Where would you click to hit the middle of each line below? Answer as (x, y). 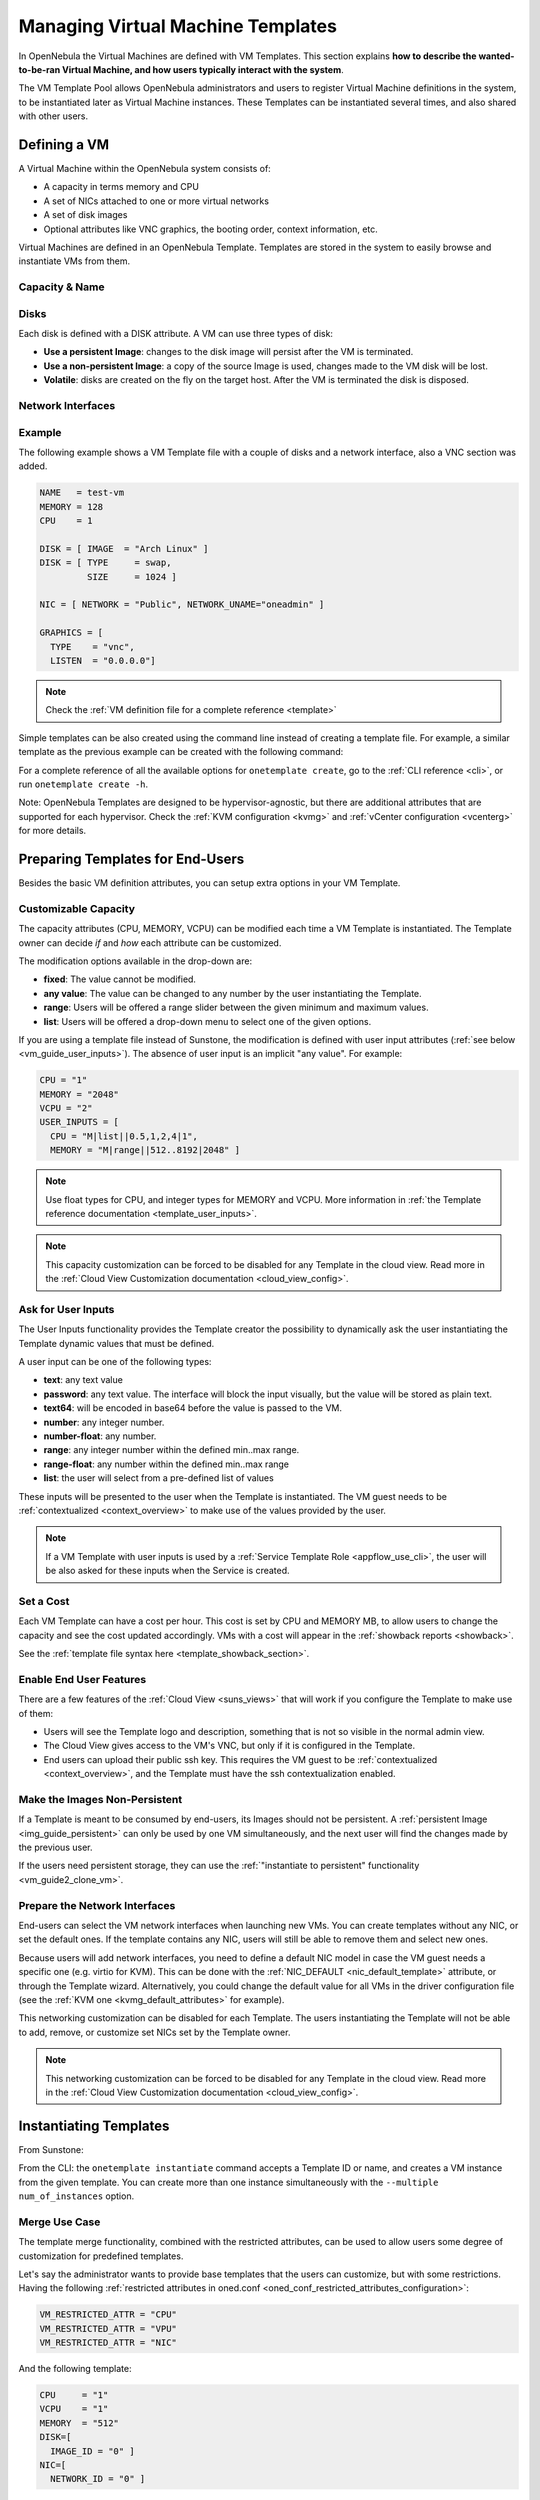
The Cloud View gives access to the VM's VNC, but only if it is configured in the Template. (229, 1746)
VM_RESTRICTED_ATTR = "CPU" (108, 2314)
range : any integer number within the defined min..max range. (171, 1450)
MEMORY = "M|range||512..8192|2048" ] (145, 1150)
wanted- (496, 56)
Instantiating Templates (94, 2125)
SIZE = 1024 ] (131, 576)
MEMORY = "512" (79, 2423)
